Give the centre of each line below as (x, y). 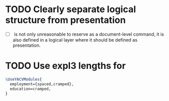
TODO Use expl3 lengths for (66, 66)
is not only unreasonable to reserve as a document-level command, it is (89, 34)
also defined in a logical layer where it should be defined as (75, 40)
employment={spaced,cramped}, (42, 84)
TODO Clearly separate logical (71, 9)
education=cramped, (31, 89)
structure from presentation (66, 20)
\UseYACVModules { (24, 79)
